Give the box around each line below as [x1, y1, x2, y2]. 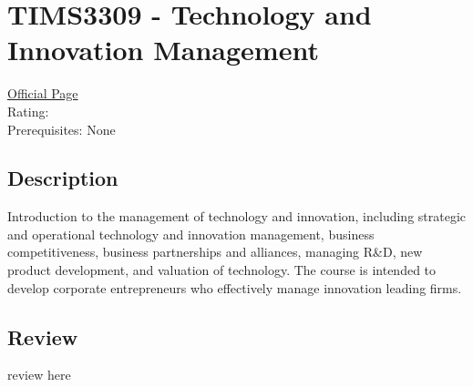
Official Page [7, 84, 78, 103]
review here [7, 365, 71, 384]
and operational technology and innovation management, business [7, 224, 375, 243]
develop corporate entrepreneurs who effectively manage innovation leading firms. [7, 278, 462, 297]
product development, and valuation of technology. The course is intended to [7, 260, 437, 280]
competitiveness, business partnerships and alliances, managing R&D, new [7, 242, 423, 261]
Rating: [7, 101, 49, 120]
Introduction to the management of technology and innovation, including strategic [7, 207, 467, 226]
